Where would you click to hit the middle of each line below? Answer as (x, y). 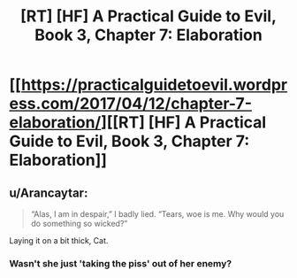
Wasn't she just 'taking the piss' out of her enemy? (121, 263)
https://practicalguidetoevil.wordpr (154, 85)
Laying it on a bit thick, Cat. (59, 240)
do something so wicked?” (79, 224)
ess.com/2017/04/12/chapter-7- (131, 104)
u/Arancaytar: (49, 193)
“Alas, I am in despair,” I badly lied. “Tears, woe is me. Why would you (157, 214)
